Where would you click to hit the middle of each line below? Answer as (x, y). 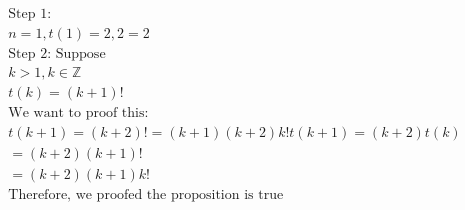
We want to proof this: (78, 113)
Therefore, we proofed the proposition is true (146, 195)
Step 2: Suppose (57, 54)
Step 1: (30, 14)
